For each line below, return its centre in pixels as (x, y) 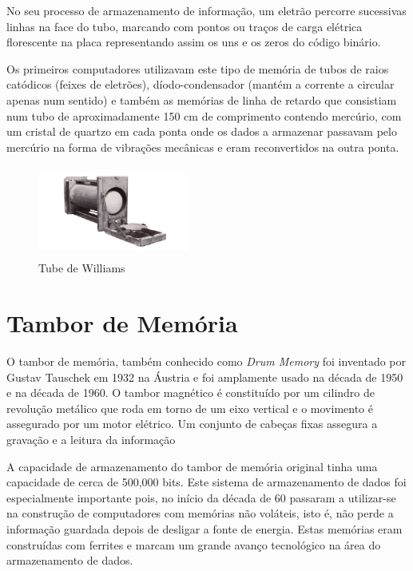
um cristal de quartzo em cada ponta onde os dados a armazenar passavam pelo (202, 131)
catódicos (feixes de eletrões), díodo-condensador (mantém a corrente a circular (201, 84)
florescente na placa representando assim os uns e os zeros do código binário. (194, 42)
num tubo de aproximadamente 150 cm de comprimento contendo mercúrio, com (204, 115)
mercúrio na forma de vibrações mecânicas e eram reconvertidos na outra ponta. (203, 147)
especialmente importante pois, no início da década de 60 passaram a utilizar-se (201, 497)
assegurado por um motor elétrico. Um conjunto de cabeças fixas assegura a (192, 424)
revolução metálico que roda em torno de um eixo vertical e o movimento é (190, 408)
